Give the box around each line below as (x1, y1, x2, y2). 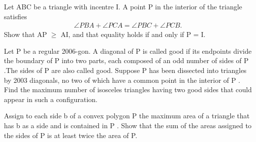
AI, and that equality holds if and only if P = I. (61, 29, 206, 39)
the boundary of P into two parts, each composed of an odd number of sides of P (4, 55, 249, 66)
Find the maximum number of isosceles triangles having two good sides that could (4, 84, 252, 95)
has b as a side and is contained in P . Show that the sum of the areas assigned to (4, 120, 252, 130)
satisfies (4, 11, 27, 21)
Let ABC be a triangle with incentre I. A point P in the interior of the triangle (4, 1, 242, 11)
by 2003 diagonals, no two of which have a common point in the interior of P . (4, 74, 240, 85)
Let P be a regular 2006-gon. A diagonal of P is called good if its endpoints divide (4, 45, 252, 56)
